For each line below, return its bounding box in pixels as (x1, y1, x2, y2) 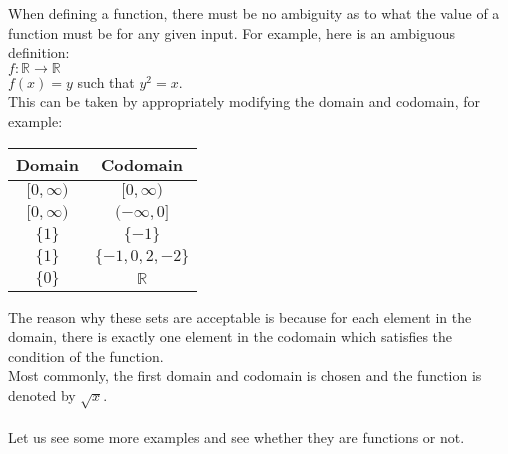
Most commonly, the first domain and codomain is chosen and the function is (8, 365, 482, 386)
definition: (8, 42, 70, 63)
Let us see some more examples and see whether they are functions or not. (8, 427, 465, 448)
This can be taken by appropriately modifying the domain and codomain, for (8, 91, 480, 112)
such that (77, 71, 135, 92)
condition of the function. (8, 345, 164, 366)
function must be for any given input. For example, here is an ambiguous (8, 22, 456, 43)
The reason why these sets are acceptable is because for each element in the (8, 306, 472, 327)
